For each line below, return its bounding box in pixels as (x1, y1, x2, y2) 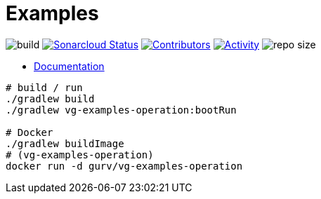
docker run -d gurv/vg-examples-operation (6, 160, 243, 172)
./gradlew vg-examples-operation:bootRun (6, 104, 237, 116)
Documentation (34, 60, 105, 72)
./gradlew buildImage (6, 137, 124, 149)
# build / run (6, 81, 83, 93)
